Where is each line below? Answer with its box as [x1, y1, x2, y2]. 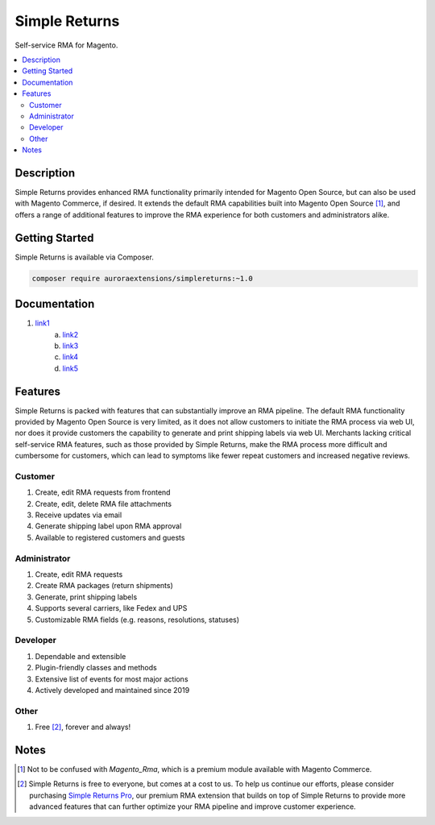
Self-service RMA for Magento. [14, 40, 118, 50]
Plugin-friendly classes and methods [35, 663, 157, 673]
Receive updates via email [35, 510, 122, 520]
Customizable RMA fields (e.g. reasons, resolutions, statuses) [35, 615, 240, 624]
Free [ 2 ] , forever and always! [35, 722, 131, 732]
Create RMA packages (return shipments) [35, 581, 173, 591]
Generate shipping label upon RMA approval [35, 521, 182, 531]
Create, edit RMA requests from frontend [35, 487, 171, 497]
